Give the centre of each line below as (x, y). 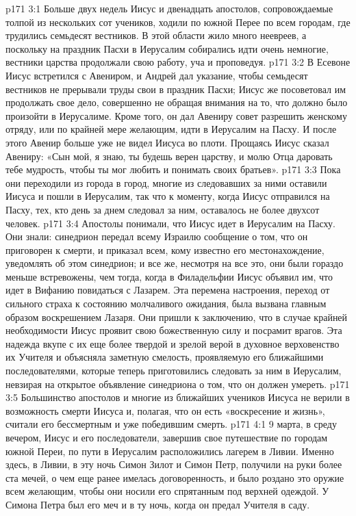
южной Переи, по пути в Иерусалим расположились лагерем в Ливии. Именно (170, 451)
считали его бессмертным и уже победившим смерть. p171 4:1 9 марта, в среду (171, 424)
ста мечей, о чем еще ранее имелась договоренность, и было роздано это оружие (175, 477)
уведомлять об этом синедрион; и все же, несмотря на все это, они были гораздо (175, 263)
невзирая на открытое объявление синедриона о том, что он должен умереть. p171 (178, 384)
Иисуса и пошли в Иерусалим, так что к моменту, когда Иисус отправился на (168, 196)
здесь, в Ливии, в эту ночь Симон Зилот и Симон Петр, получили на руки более (174, 464)
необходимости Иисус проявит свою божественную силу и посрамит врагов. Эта (174, 330)
